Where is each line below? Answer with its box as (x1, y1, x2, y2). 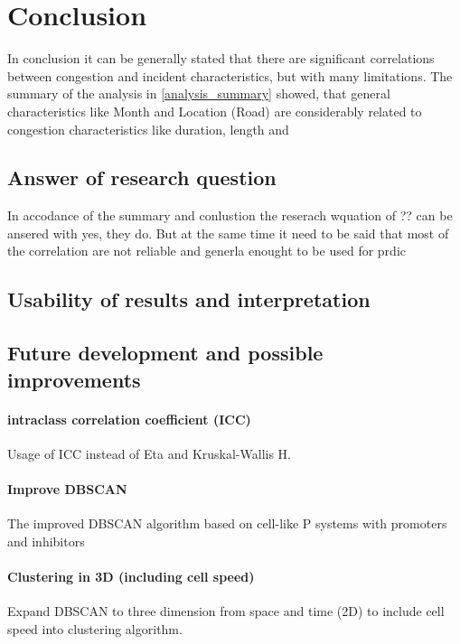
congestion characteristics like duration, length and (7, 119, 289, 138)
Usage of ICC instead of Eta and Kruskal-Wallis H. (7, 443, 291, 462)
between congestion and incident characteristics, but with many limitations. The (7, 66, 453, 85)
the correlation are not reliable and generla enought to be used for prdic (7, 241, 406, 260)
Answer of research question (7, 163, 277, 191)
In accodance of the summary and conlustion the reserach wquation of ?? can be (7, 206, 453, 225)
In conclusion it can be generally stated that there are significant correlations (7, 49, 435, 68)
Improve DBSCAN (7, 480, 127, 499)
